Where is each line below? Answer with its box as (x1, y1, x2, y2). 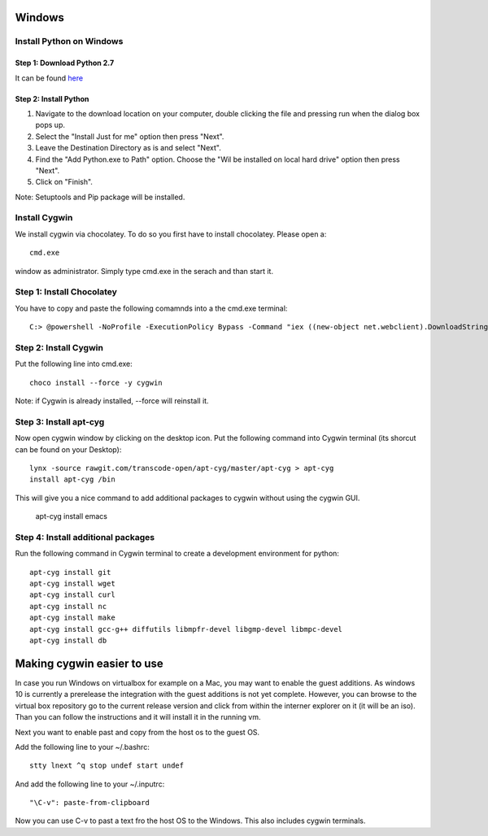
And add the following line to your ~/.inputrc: (15, 779, 165, 789)
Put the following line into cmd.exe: (15, 359, 133, 369)
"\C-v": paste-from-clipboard (29, 798, 150, 808)
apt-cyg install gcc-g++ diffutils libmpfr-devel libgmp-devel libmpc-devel (29, 625, 343, 634)
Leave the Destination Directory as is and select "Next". (35, 143, 221, 153)
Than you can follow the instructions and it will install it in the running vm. (15, 712, 261, 722)
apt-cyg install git (29, 568, 111, 577)
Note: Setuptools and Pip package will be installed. (15, 192, 185, 202)
